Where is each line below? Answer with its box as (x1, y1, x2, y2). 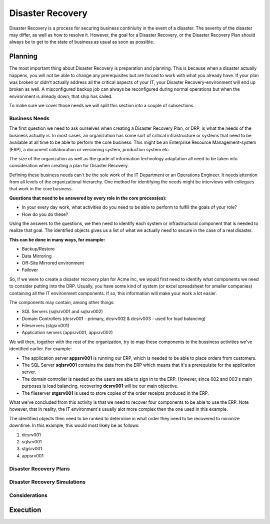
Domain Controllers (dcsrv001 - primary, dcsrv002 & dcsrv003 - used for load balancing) (21, 316, 206, 322)
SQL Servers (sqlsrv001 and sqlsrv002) (21, 309, 103, 315)
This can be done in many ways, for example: (9, 236, 105, 242)
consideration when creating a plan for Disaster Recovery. (9, 163, 129, 169)
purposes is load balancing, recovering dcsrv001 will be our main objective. (21, 383, 178, 389)
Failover (21, 267, 38, 273)
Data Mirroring (21, 253, 52, 259)
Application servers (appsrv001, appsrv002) (21, 330, 113, 336)
